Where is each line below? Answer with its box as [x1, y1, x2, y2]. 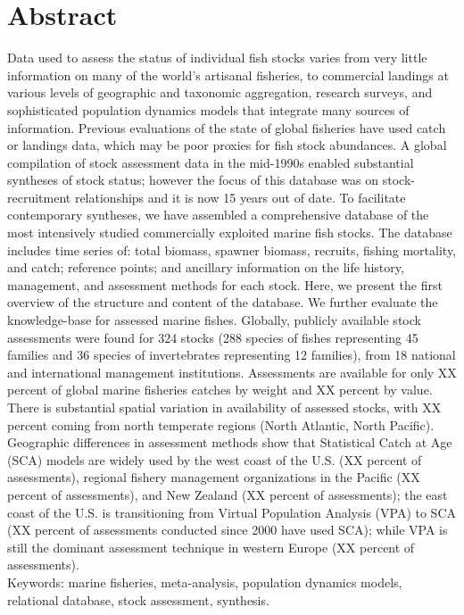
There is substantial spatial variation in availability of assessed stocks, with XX [7, 398, 442, 416]
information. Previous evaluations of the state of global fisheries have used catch [7, 118, 446, 137]
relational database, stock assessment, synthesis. [7, 590, 269, 609]
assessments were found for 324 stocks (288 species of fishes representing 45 [7, 328, 418, 346]
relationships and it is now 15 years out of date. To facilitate [74, 187, 406, 206]
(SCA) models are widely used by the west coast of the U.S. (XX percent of [7, 450, 422, 469]
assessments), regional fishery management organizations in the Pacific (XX [7, 468, 420, 486]
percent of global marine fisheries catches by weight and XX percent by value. [7, 380, 433, 399]
